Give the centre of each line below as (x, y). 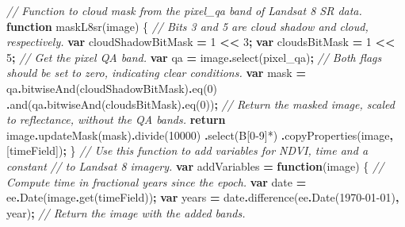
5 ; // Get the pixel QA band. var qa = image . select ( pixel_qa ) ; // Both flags (194, 57)
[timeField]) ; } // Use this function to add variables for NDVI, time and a (187, 150)
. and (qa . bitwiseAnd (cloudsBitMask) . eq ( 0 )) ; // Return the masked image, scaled (201, 104)
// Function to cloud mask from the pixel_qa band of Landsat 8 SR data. (184, 10)
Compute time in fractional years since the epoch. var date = (157, 181)
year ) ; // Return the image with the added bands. (126, 212)
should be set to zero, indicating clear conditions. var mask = (156, 73)
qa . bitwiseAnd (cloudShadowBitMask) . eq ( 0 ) (112, 88)
